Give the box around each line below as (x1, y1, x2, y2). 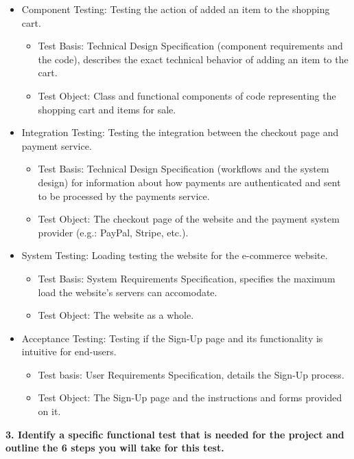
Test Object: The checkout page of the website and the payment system (38, 212, 340, 226)
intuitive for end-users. (21, 344, 117, 359)
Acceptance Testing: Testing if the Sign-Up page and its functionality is (21, 331, 323, 345)
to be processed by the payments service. (38, 188, 210, 203)
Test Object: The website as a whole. (38, 308, 194, 322)
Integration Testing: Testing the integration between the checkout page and (21, 125, 339, 139)
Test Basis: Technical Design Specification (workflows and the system (38, 161, 329, 176)
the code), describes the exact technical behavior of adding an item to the (38, 52, 349, 66)
